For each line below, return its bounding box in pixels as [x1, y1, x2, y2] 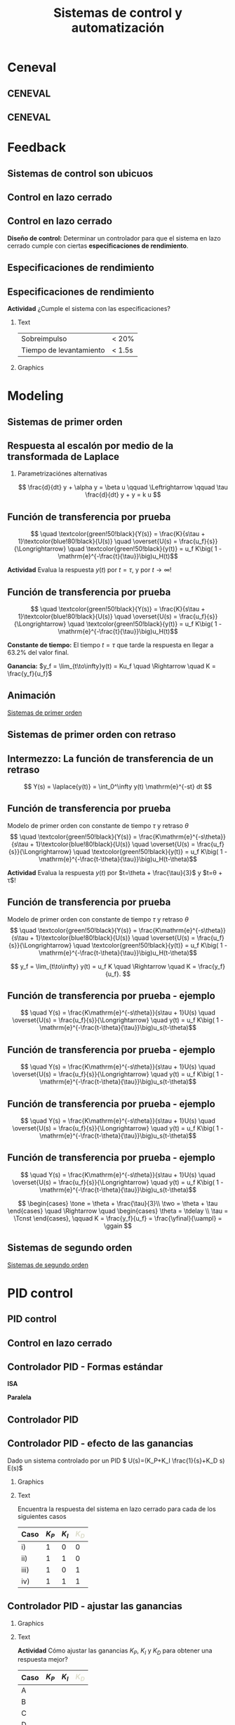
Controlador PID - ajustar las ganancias [7, 1600, 182, 1612]
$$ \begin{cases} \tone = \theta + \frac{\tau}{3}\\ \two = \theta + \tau [18, 1199, 218, 1207]
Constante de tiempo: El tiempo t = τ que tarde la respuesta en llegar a [7, 640, 214, 649]
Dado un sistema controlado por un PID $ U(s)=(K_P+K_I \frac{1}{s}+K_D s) [7, 1456, 225, 1465]
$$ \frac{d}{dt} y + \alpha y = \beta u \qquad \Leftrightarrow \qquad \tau [18, 483, 228, 492]
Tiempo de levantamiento [20, 345, 105, 355]
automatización [71, 20, 165, 36]
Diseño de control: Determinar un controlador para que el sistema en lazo [7, 234, 221, 242]
